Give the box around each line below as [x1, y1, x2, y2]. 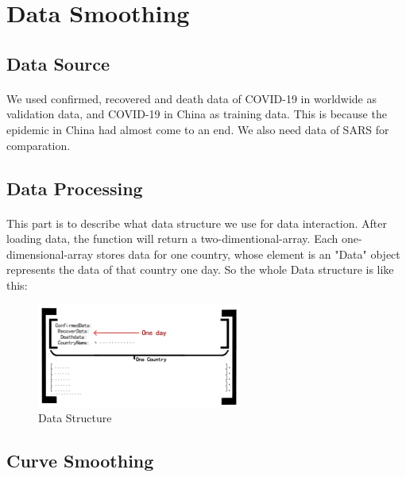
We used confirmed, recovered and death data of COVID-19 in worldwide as [6, 90, 377, 106]
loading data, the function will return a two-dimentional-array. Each [6, 230, 338, 247]
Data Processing [6, 175, 143, 200]
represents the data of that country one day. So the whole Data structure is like [6, 261, 394, 278]
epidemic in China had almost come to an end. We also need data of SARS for [6, 121, 389, 137]
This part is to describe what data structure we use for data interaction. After [6, 214, 387, 231]
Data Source [6, 51, 110, 75]
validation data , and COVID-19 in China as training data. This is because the [6, 106, 387, 122]
